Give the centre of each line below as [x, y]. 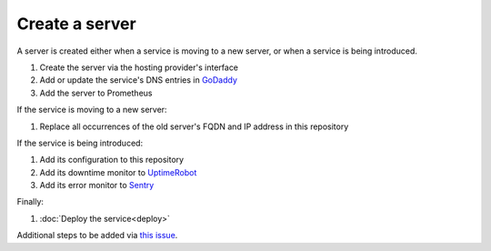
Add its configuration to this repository [112, 160]
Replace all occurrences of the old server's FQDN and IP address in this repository [194, 126]
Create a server [76, 24]
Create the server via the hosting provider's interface [139, 67]
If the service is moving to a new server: [92, 110]
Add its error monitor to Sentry [97, 186]
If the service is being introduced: [80, 143]
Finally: [30, 202]
